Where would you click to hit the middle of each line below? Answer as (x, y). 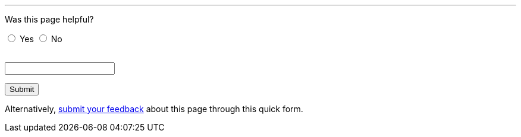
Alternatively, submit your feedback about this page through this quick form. (154, 109)
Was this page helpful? (49, 19)
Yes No (41, 39)
